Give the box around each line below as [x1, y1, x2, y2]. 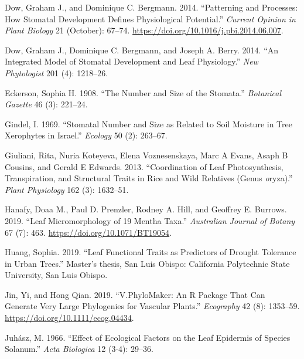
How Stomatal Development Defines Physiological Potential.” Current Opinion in [5, 12, 296, 25]
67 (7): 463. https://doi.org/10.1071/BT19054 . [5, 226, 172, 238]
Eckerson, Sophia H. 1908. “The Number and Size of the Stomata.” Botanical [5, 86, 281, 99]
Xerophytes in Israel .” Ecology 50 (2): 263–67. [5, 129, 168, 141]
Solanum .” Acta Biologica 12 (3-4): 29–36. [5, 343, 153, 355]
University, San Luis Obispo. [5, 269, 108, 281]
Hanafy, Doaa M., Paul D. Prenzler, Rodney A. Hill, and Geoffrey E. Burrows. [5, 203, 287, 215]
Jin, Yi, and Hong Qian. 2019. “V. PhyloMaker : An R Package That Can [5, 288, 265, 300]
